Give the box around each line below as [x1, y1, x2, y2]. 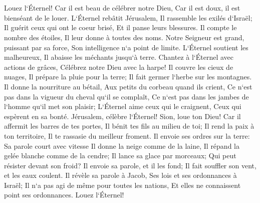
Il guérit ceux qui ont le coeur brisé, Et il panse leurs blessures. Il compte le [4, 22, 237, 33]
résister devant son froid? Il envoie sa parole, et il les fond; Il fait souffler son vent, [4, 160, 256, 170]
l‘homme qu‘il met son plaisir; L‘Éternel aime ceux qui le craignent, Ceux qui [4, 101, 241, 112]
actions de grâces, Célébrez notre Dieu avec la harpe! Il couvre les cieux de [4, 61, 233, 72]
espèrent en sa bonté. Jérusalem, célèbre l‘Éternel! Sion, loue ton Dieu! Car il [4, 111, 241, 121]
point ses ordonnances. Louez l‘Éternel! [4, 189, 124, 200]
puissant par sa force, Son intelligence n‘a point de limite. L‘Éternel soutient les [4, 42, 248, 52]
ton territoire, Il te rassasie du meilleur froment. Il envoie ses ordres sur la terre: [4, 130, 250, 141]
